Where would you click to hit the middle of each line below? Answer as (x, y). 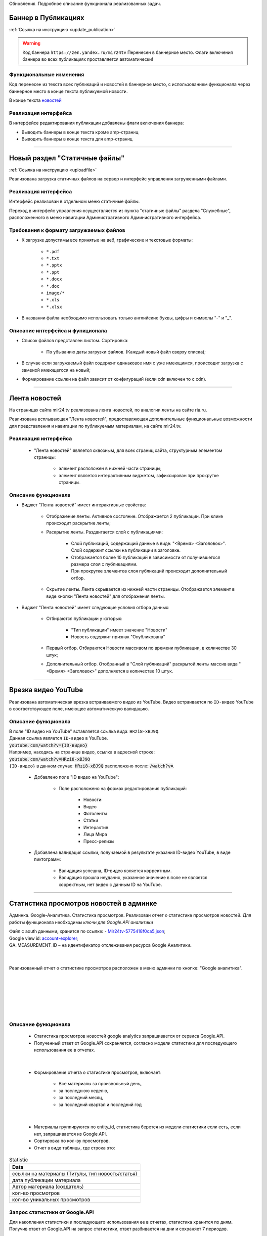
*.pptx (54, 265)
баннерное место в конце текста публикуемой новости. (68, 91)
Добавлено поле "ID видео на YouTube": (76, 777)
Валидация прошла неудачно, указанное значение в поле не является (133, 878)
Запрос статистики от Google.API (51, 1212)
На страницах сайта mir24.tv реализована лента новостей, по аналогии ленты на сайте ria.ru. (108, 410)
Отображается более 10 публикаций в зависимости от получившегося (146, 557)
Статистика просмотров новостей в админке (83, 904)
